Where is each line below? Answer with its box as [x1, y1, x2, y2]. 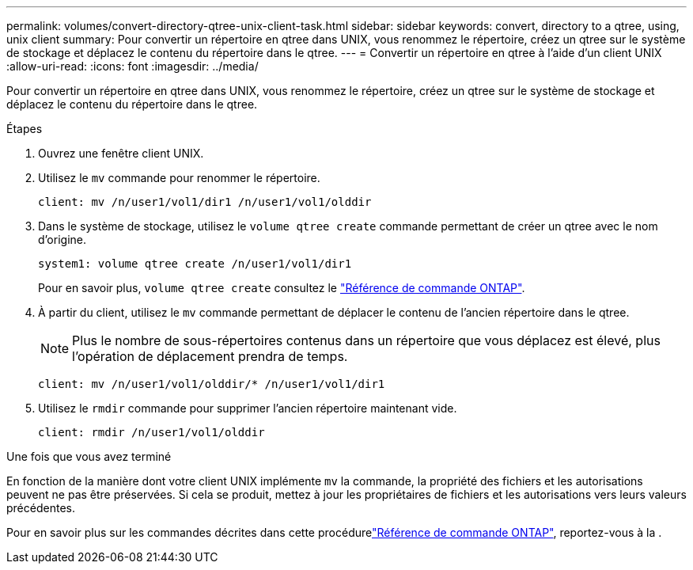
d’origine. [38, 233, 86, 246]
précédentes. [6, 501, 75, 515]
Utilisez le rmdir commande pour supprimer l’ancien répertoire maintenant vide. [38, 401, 457, 415]
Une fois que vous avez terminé [6, 450, 172, 463]
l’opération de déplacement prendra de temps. [72, 348, 348, 364]
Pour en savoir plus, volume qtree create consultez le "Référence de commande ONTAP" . [38, 281, 525, 294]
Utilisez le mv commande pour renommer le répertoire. [38, 171, 320, 184]
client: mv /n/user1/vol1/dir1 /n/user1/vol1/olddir [38, 196, 372, 208]
